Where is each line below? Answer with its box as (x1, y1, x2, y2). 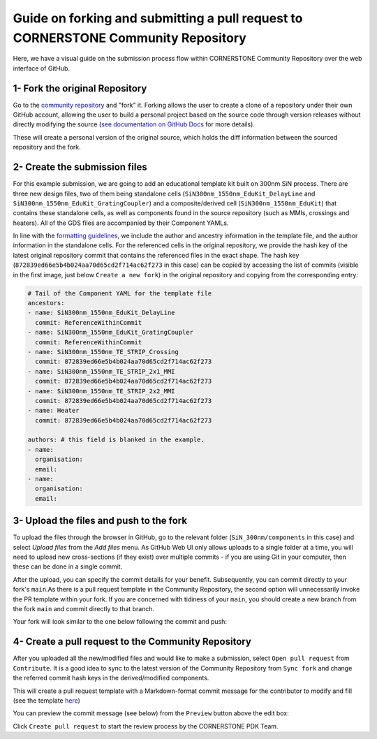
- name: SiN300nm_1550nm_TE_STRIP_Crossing (27, 348, 179, 356)
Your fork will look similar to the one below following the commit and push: (13, 617, 227, 626)
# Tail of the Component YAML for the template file (27, 289, 212, 297)
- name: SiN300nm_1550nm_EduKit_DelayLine (27, 309, 175, 317)
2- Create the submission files (13, 161, 148, 173)
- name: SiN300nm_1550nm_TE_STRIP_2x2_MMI (27, 387, 175, 395)
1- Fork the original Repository (13, 82, 147, 94)
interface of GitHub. (13, 64, 70, 73)
